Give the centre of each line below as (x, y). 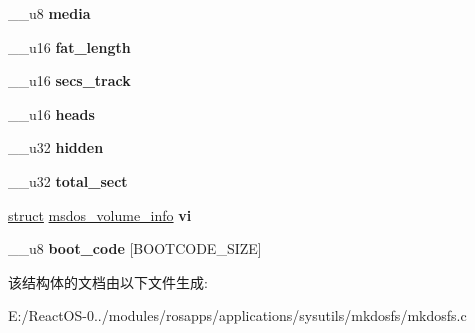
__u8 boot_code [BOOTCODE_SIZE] (135, 248)
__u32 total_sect (68, 180)
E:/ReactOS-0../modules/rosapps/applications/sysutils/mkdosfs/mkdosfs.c (237, 315)
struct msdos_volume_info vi (100, 214)
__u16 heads (51, 113)
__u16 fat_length (69, 46)
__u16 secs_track (69, 80)
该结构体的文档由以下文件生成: (108, 281)
